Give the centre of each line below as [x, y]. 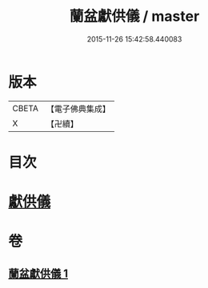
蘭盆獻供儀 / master [134, 16]
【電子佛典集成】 [78, 109]
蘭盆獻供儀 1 [38, 273]
